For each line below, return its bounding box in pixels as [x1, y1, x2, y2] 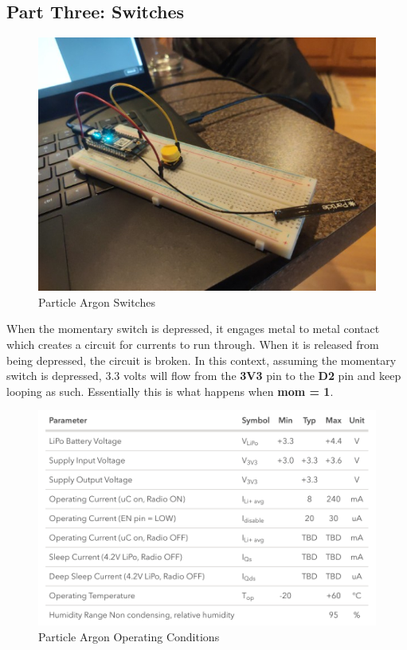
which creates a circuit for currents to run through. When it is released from [6, 335, 379, 352]
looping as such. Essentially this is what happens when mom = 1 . [6, 382, 334, 399]
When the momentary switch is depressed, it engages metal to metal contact [6, 320, 380, 337]
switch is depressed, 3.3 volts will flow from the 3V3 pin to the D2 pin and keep [6, 367, 401, 384]
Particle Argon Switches [38, 293, 155, 310]
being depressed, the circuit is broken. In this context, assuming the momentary [6, 351, 397, 368]
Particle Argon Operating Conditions [38, 628, 220, 644]
